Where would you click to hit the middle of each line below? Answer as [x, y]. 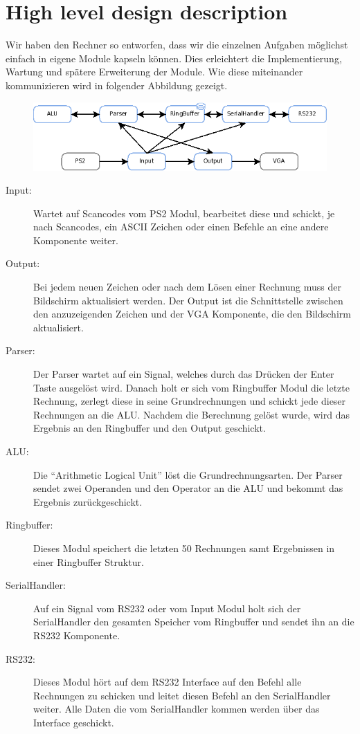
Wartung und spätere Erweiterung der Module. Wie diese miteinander [154, 72]
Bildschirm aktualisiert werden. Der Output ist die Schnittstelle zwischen [188, 300]
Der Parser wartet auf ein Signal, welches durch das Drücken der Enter [184, 374]
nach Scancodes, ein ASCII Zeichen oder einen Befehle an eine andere [181, 227]
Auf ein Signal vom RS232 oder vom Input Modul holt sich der [167, 608]
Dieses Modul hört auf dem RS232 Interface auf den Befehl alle [168, 682]
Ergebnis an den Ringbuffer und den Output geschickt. [150, 428]
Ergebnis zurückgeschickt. [88, 501]
